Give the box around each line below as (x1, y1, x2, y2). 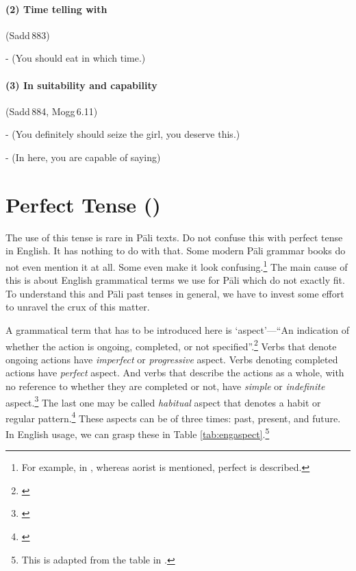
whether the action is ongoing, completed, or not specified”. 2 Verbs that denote (5, 337, 337, 353)
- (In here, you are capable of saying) (5, 149, 161, 164)
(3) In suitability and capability (5, 77, 157, 92)
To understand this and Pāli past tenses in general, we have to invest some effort (5, 286, 344, 300)
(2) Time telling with (5, 1, 107, 16)
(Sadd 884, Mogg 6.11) (5, 104, 98, 118)
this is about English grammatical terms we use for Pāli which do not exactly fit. (5, 273, 345, 287)
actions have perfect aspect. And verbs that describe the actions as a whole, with (5, 365, 344, 380)
